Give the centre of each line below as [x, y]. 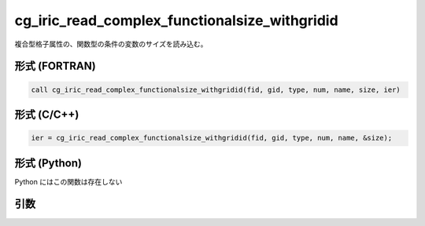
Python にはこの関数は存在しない [68, 181]
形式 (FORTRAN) [55, 66]
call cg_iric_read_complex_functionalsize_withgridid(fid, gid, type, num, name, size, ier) [216, 89]
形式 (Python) [48, 163]
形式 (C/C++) [47, 114]
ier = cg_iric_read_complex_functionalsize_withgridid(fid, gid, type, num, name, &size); [212, 138]
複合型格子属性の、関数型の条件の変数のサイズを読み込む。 [111, 44]
